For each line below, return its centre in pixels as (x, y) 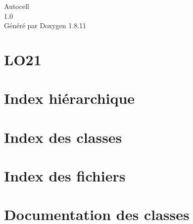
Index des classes (63, 137)
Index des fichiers (65, 176)
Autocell (17, 6)
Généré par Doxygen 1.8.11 (45, 25)
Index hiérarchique (70, 98)
